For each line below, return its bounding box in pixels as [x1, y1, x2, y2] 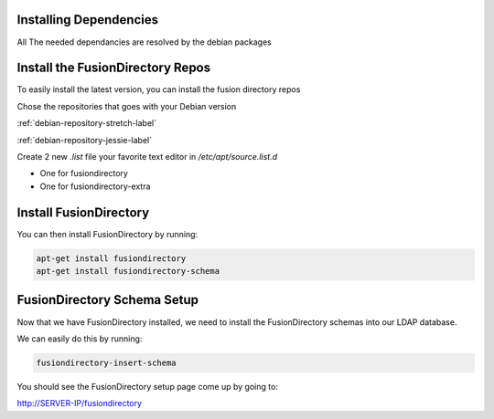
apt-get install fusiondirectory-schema [36, 266, 220, 277]
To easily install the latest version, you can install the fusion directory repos [16, 84, 301, 95]
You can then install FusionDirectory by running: [16, 228, 199, 239]
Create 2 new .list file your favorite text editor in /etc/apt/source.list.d [16, 151, 278, 162]
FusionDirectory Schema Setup [16, 292, 199, 308]
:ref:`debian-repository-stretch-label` [16, 118, 157, 129]
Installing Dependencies [16, 12, 159, 27]
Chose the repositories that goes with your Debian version [16, 100, 237, 111]
